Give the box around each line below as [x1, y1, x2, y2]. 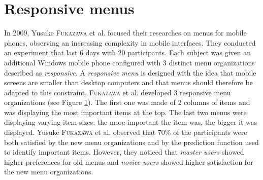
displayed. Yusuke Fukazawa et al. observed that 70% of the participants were [4, 127, 247, 137]
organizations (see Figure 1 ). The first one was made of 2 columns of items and [4, 97, 250, 107]
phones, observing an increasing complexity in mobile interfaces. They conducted [4, 37, 256, 48]
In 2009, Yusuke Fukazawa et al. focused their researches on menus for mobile [4, 27, 247, 38]
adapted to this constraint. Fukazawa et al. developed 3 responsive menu [4, 87, 231, 97]
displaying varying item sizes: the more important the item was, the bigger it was [4, 117, 257, 127]
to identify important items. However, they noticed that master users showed [4, 147, 244, 157]
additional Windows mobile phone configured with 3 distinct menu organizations [4, 57, 255, 67]
